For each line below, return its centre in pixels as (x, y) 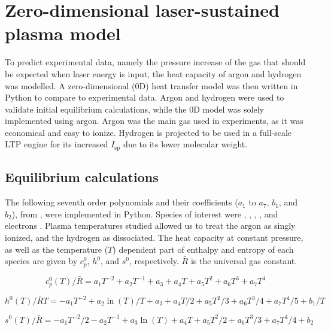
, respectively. (154, 261)
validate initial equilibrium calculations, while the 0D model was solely (134, 109)
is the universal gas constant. (244, 261)
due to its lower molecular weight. (186, 144)
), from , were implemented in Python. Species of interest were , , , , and (145, 214)
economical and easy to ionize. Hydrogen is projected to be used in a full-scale (148, 132)
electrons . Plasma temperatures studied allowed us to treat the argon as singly (150, 225)
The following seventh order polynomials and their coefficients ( (122, 202)
